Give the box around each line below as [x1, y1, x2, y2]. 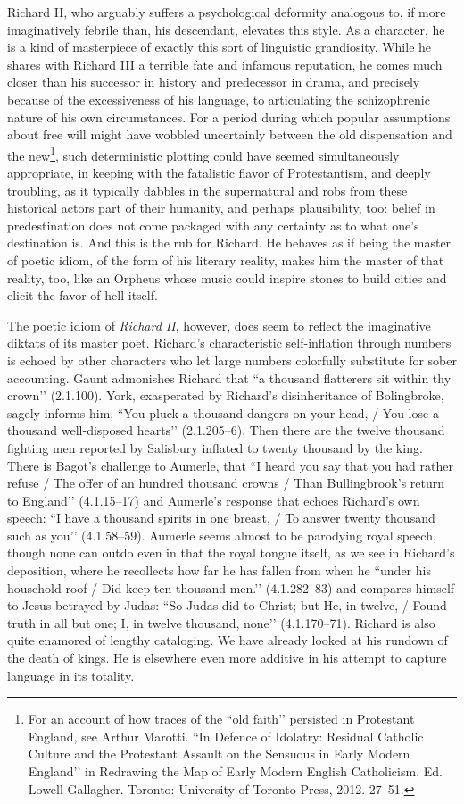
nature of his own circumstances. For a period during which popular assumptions [7, 107, 451, 126]
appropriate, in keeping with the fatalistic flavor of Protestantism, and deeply [7, 163, 431, 181]
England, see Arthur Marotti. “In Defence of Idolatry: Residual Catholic [28, 726, 424, 745]
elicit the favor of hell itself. [7, 286, 158, 305]
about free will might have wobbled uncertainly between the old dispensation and [7, 125, 452, 144]
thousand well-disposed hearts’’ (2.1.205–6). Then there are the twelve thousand [7, 421, 445, 440]
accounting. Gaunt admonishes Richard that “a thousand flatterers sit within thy [7, 368, 452, 387]
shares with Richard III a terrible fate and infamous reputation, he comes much [7, 54, 443, 73]
